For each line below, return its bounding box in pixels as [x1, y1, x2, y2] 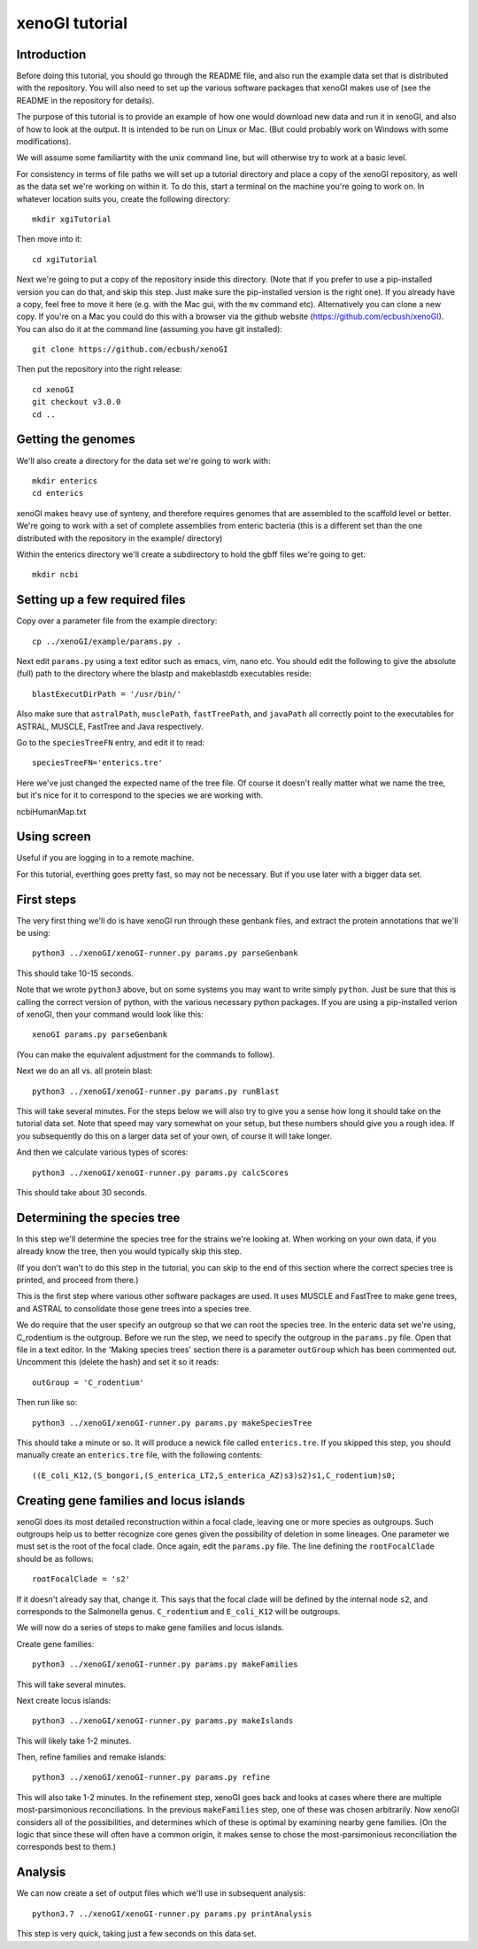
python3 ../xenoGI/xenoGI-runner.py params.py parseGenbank [32, 948, 298, 958]
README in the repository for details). [16, 95, 155, 105]
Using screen [16, 829, 92, 845]
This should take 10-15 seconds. [16, 968, 135, 978]
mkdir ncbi [32, 569, 80, 580]
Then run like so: [16, 1397, 78, 1408]
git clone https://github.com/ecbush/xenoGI [32, 344, 229, 354]
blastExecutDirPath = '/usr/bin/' [32, 689, 181, 699]
